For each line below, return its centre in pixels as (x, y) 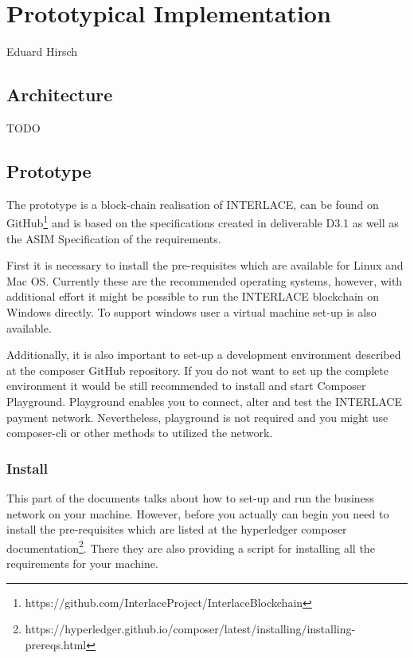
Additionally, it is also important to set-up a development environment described (204, 355)
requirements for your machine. (82, 563)
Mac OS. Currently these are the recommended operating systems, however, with (205, 280)
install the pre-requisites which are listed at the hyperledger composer (177, 529)
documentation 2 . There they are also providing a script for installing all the (191, 546)
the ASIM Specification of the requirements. (114, 238)
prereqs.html (56, 644)
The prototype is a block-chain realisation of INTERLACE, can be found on (193, 204)
